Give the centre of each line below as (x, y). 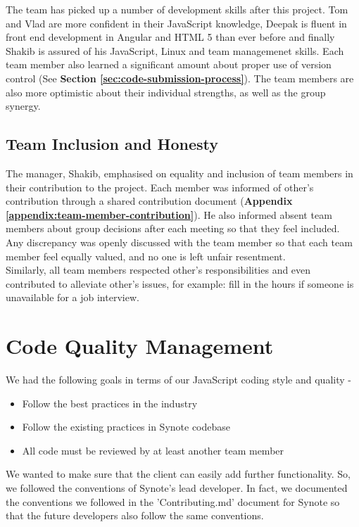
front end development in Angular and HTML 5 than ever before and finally (170, 37)
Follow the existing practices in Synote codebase (126, 427)
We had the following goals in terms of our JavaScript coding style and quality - (178, 380)
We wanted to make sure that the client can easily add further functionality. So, (178, 474)
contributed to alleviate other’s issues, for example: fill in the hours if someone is (180, 283)
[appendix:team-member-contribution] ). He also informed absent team (169, 214)
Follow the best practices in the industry (110, 403)
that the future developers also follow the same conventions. (135, 515)
